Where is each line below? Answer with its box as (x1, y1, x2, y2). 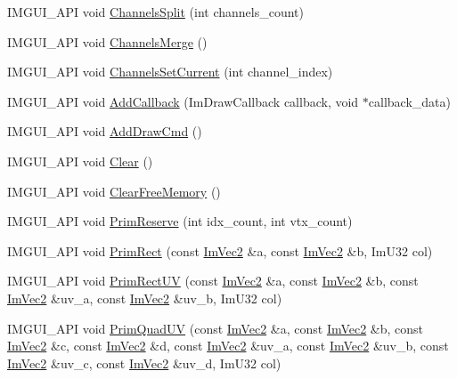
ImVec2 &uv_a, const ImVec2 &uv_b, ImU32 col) (7, 288, 282, 307)
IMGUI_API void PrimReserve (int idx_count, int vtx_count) (7, 212, 353, 230)
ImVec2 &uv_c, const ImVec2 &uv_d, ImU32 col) (7, 353, 282, 372)
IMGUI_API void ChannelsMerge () (7, 32, 208, 51)
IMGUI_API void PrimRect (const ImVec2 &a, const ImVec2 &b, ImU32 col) (7, 241, 433, 260)
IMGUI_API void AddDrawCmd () (7, 122, 202, 141)
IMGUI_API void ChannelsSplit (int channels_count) (7, 3, 305, 20)
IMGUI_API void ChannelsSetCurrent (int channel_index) (7, 62, 333, 81)
